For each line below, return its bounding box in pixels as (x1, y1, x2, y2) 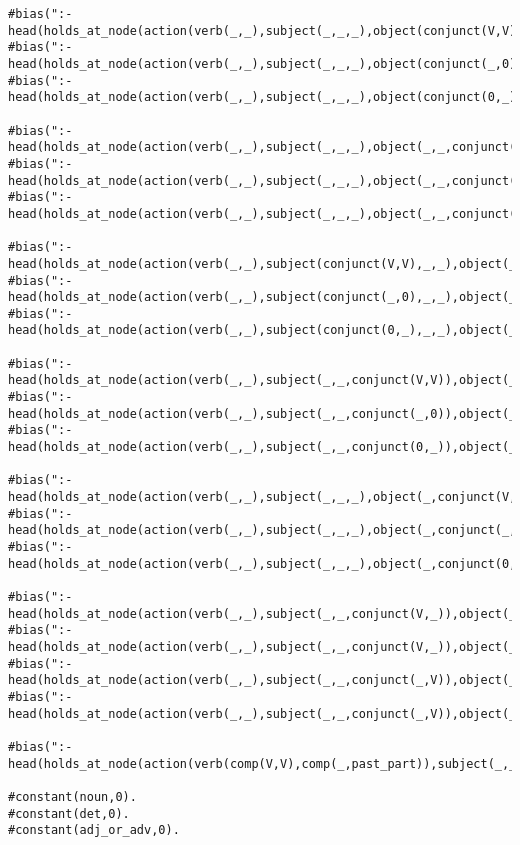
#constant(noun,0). (8, 789, 137, 804)
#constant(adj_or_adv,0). (8, 823, 180, 838)
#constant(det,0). (8, 806, 130, 821)
